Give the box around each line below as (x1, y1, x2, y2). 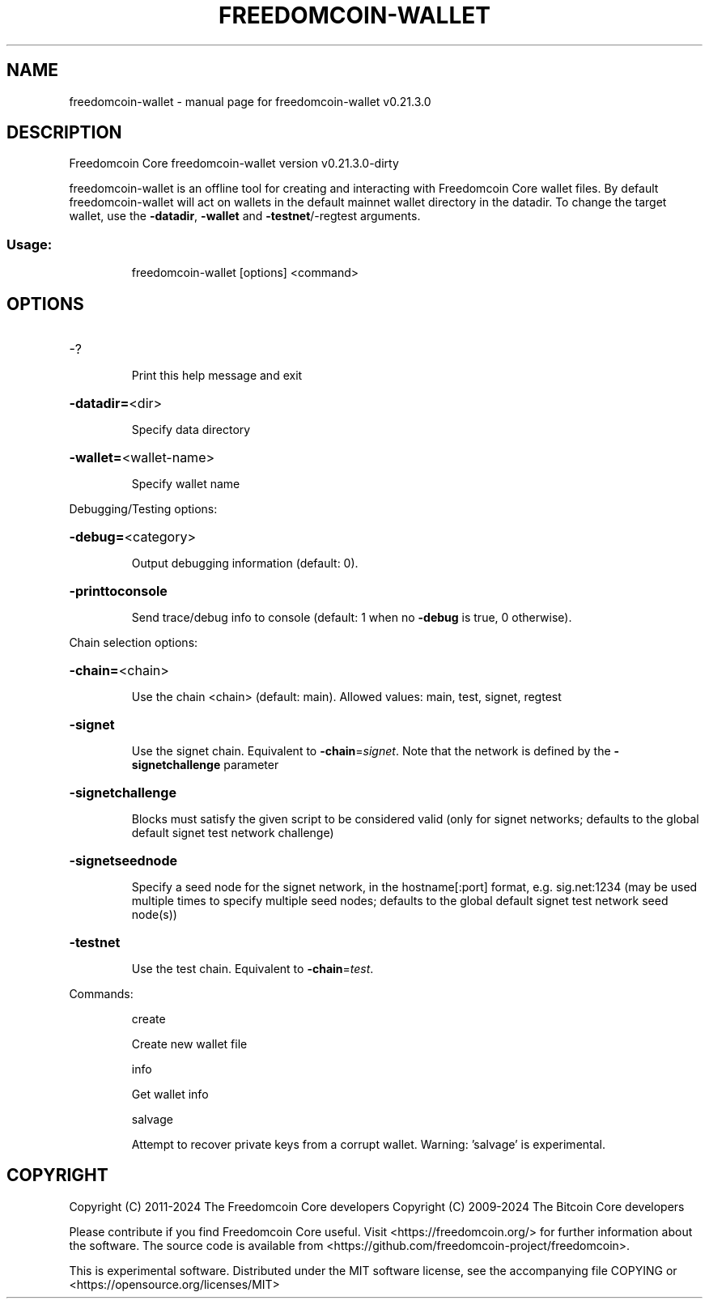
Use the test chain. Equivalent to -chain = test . (131, 962, 374, 976)
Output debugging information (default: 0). (131, 556, 359, 571)
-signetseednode (69, 852, 178, 869)
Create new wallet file (131, 1037, 248, 1052)
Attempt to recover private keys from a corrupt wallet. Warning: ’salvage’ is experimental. (131, 1137, 605, 1152)
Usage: (6, 236, 53, 253)
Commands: (69, 987, 134, 1001)
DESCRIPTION (6, 122, 122, 143)
